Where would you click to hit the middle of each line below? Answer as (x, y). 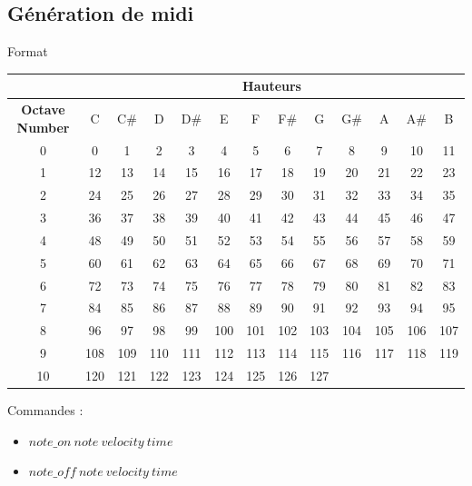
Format (28, 51)
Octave (43, 109)
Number (43, 127)
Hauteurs (272, 86)
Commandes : (45, 410)
